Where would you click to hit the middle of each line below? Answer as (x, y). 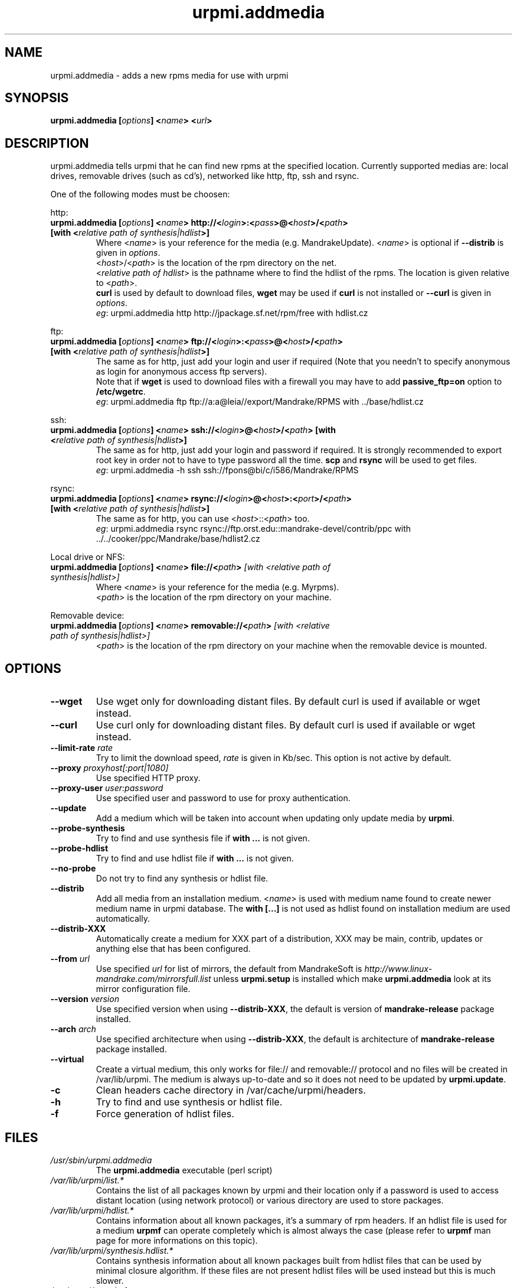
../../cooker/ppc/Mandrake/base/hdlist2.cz (178, 539)
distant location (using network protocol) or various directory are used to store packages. (270, 1200)
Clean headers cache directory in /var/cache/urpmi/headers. (231, 1090)
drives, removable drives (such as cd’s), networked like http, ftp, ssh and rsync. (205, 176)
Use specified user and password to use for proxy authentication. (223, 798)
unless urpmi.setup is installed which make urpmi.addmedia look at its (352, 979)
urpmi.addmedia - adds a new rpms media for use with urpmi (169, 75)
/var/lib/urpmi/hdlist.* (92, 1210)
